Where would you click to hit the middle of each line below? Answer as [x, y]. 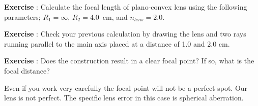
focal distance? [27, 70]
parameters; [22, 16]
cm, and [115, 16]
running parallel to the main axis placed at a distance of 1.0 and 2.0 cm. [117, 43]
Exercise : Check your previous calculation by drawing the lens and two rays [125, 34]
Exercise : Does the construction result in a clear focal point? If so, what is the [129, 61]
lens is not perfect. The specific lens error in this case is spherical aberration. [124, 98]
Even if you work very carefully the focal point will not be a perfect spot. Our [126, 87]
